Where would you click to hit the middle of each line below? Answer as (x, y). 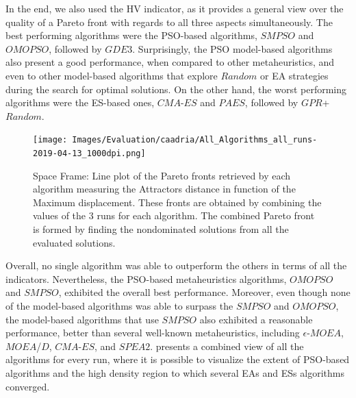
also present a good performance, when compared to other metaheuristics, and (170, 62)
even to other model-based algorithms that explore (112, 75)
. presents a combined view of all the (227, 346)
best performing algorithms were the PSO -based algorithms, (131, 35)
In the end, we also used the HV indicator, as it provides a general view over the (175, 8)
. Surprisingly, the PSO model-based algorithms (232, 48)
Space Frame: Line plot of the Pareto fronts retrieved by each (162, 175)
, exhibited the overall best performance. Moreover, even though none (204, 292)
